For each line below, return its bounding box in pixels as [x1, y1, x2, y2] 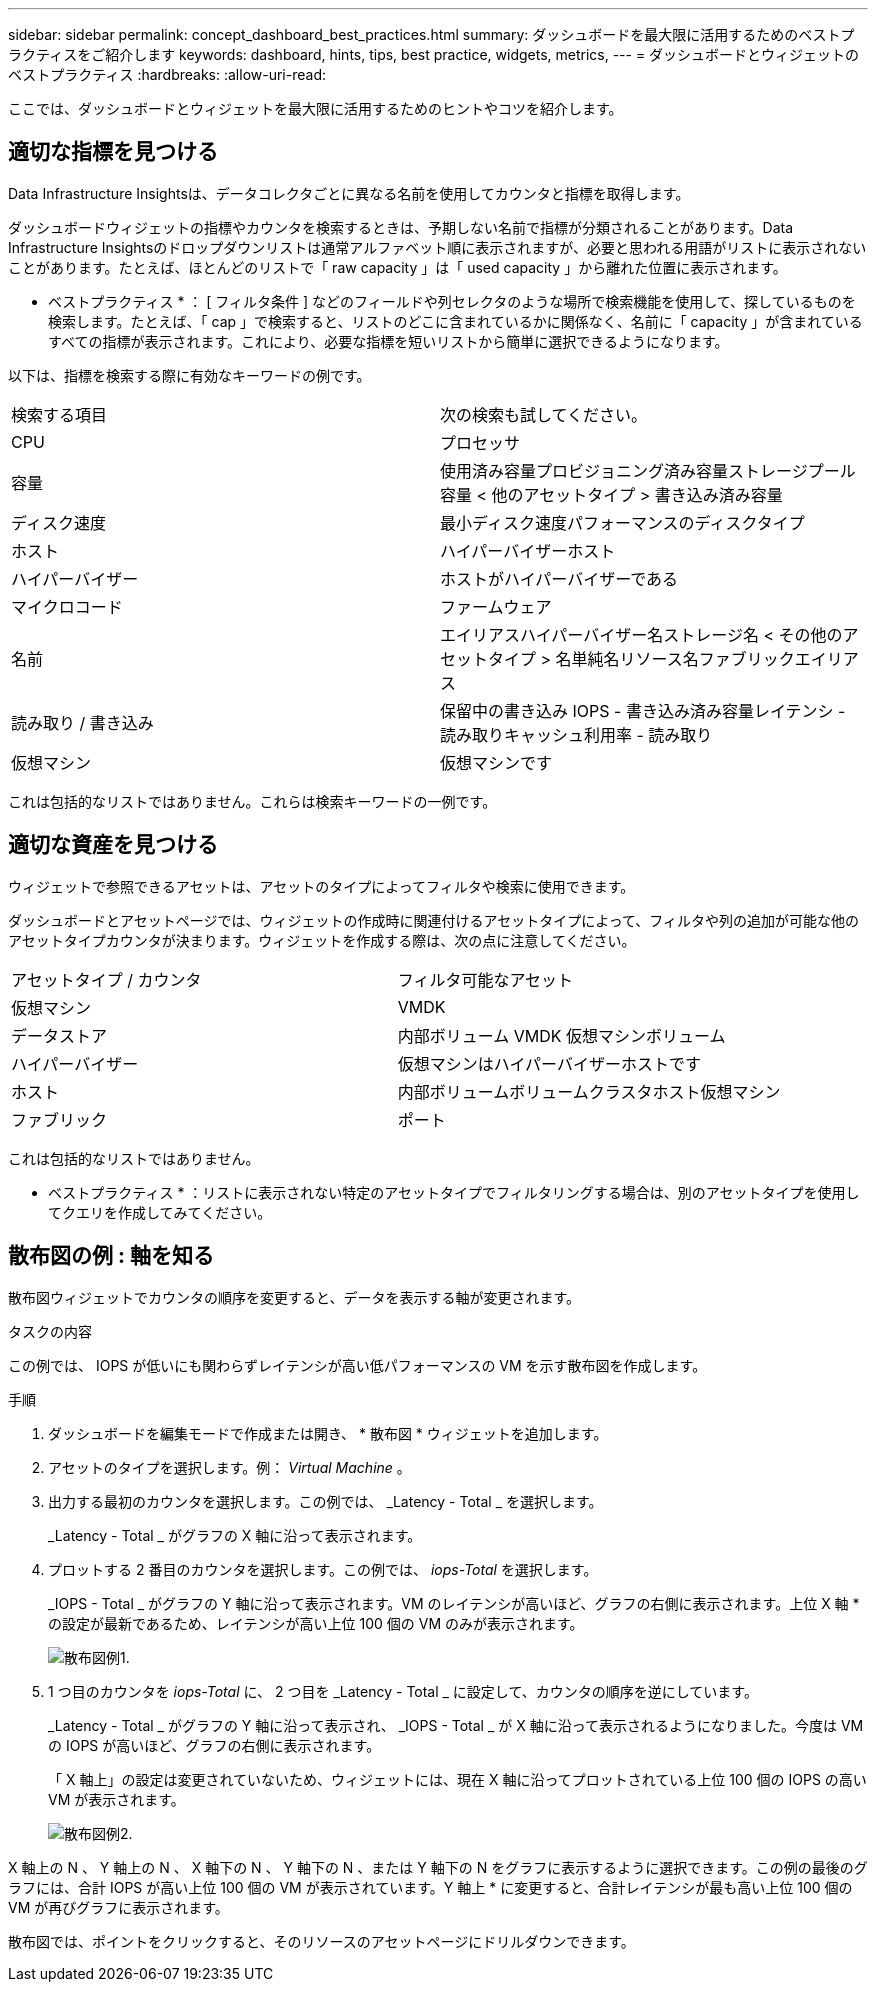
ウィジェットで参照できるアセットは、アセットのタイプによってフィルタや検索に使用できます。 [8, 877, 635, 895]
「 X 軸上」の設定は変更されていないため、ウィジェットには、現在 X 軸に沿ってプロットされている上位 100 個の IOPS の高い [48, 1770, 867, 1788]
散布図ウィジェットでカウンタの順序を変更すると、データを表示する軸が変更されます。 [8, 1288, 581, 1306]
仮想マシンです [440, 752, 553, 773]
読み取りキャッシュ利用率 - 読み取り [440, 724, 713, 745]
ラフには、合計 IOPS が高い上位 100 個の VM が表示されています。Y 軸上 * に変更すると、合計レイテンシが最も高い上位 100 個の [8, 1878, 853, 1896]
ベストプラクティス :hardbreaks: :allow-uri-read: [8, 66, 327, 83]
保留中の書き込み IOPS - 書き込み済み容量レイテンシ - [440, 700, 846, 721]
